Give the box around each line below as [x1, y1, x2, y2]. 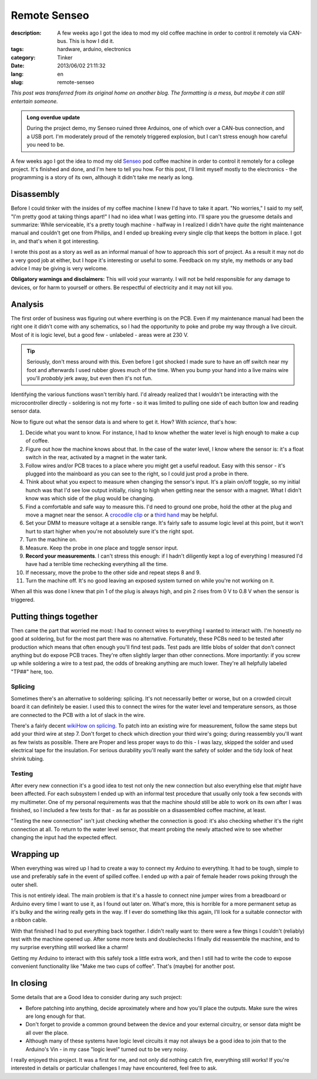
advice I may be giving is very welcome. [11, 265, 108, 272]
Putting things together [11, 611, 98, 621]
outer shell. [11, 881, 38, 888]
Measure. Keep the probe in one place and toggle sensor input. [25, 544, 178, 551]
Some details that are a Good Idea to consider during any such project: [11, 994, 182, 1001]
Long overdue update [26, 114, 80, 121]
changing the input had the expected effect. [11, 834, 117, 841]
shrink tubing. [11, 755, 45, 762]
